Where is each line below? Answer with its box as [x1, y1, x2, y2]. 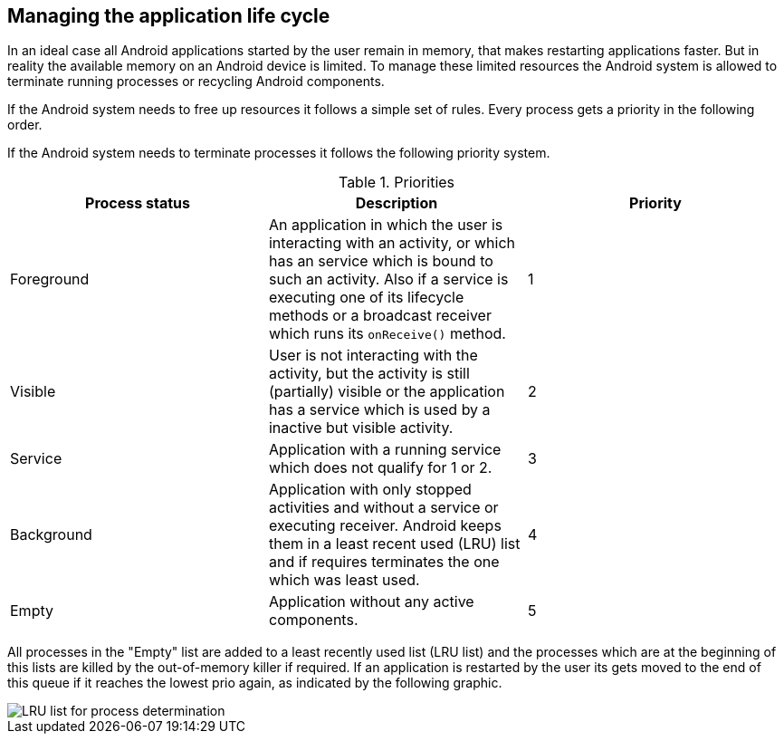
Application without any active [268, 592, 474, 611]
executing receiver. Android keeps [268, 516, 502, 535]
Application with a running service [268, 440, 502, 459]
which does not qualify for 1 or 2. [268, 458, 492, 477]
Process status [85, 194, 190, 213]
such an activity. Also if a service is [268, 270, 509, 289]
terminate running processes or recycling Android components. [7, 73, 385, 90]
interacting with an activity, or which [268, 234, 516, 253]
